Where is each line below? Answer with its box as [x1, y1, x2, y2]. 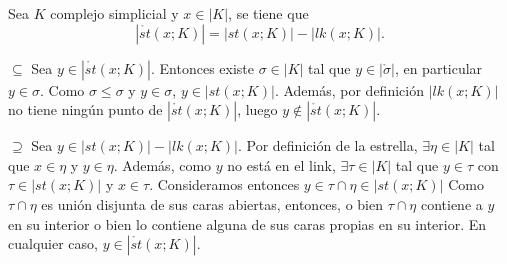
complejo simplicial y [50, 3, 179, 23]
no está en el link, [227, 154, 336, 175]
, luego [237, 99, 278, 120]
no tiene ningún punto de [8, 99, 163, 120]
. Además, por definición [274, 79, 424, 100]
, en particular [394, 57, 483, 78]
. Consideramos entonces [149, 174, 300, 195]
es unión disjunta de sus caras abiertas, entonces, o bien [41, 193, 383, 214]
